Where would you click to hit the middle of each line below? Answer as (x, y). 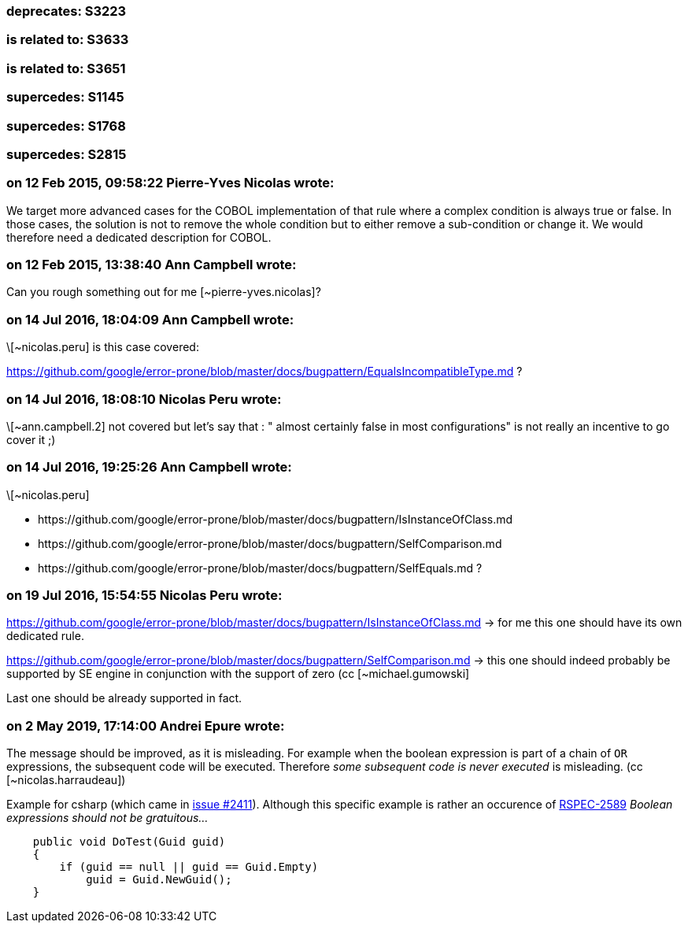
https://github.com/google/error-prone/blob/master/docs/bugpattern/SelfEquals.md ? (260, 568)
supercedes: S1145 (65, 97)
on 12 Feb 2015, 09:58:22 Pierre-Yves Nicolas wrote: (170, 183)
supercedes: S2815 (67, 154)
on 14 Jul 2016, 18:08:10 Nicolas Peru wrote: (144, 399)
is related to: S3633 (68, 40)
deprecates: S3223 (67, 11)
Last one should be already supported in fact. (124, 698)
